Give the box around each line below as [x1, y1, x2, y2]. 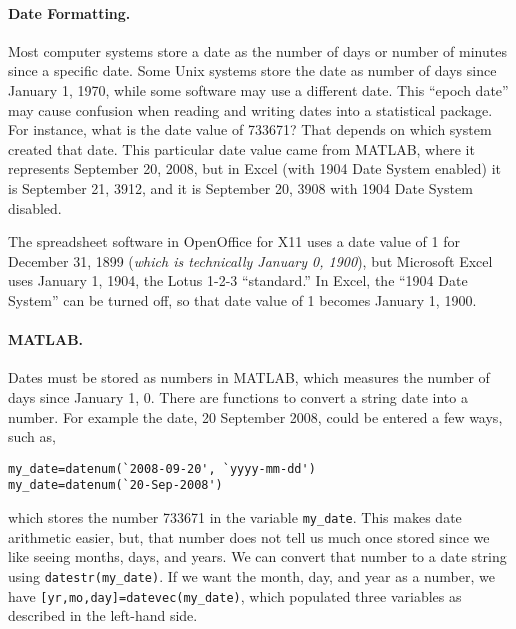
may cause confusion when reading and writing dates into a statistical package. [8, 99, 493, 120]
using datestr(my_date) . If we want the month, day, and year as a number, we [8, 565, 495, 586]
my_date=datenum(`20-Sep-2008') [8, 478, 223, 493]
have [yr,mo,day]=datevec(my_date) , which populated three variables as [8, 585, 462, 606]
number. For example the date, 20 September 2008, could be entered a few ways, [8, 406, 503, 427]
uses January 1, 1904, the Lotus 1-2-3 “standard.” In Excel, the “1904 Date [8, 270, 468, 291]
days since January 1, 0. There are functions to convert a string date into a [8, 386, 468, 407]
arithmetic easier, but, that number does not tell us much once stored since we [8, 526, 490, 547]
